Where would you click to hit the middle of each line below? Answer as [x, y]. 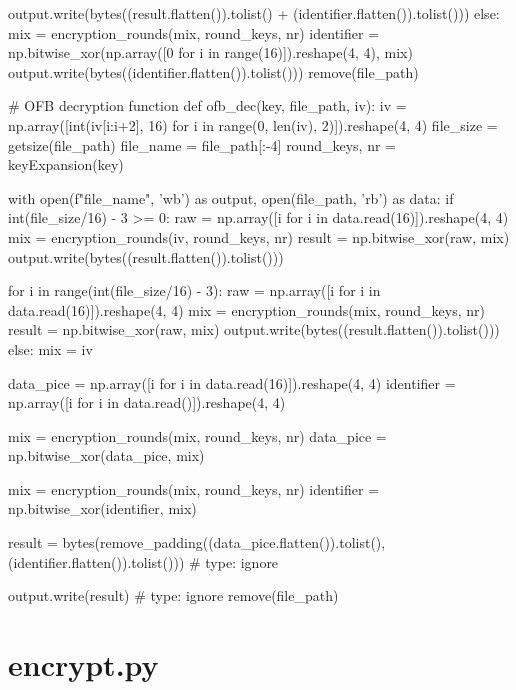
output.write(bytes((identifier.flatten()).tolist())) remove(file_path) [213, 71]
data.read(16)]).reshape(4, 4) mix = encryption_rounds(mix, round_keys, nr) [246, 309]
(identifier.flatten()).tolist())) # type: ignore [143, 561]
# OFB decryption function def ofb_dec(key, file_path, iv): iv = [207, 105]
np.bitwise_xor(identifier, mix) [102, 508]
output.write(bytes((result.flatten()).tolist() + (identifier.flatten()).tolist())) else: [254, 13]
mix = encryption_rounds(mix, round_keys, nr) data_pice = [197, 435]
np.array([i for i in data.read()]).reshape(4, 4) [147, 402]
